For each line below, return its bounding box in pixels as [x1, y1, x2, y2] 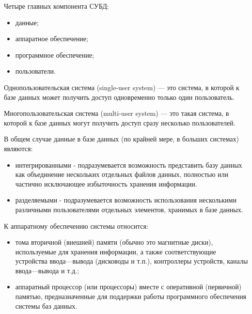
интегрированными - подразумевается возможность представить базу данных [15, 159, 242, 170]
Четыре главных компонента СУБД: [4, 1, 109, 11]
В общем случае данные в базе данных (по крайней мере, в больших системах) [4, 134, 239, 144]
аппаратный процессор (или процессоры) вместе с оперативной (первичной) [15, 282, 242, 292]
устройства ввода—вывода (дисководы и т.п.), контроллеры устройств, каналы [15, 256, 248, 266]
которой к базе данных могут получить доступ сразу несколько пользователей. [4, 117, 236, 127]
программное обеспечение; [15, 49, 94, 60]
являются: [4, 143, 33, 153]
